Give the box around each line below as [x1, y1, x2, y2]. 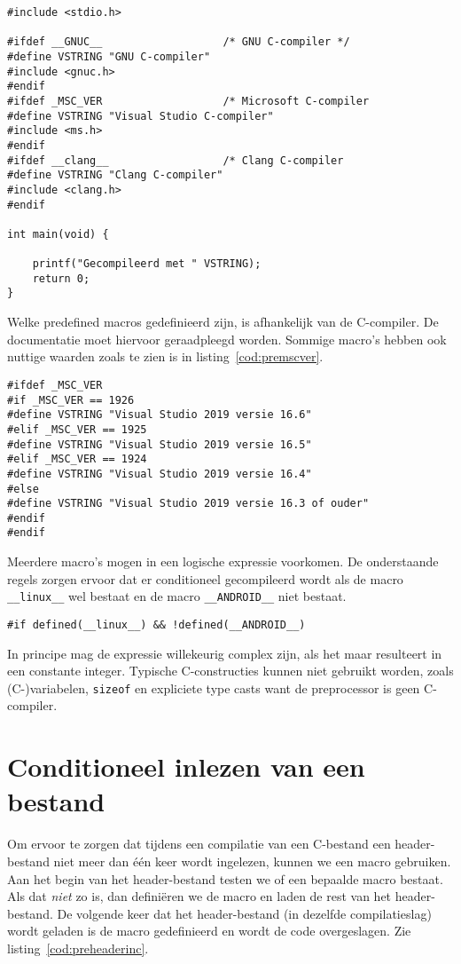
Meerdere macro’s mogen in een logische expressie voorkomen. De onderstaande [7, 552, 439, 571]
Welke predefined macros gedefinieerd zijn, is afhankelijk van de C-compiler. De [7, 312, 439, 331]
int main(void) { [7, 227, 109, 241]
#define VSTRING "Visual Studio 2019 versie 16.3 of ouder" [7, 497, 370, 510]
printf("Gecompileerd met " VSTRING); [32, 257, 262, 271]
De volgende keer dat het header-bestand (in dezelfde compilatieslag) [57, 904, 432, 922]
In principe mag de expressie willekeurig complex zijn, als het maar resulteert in [7, 644, 442, 662]
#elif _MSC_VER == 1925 [7, 423, 147, 436]
